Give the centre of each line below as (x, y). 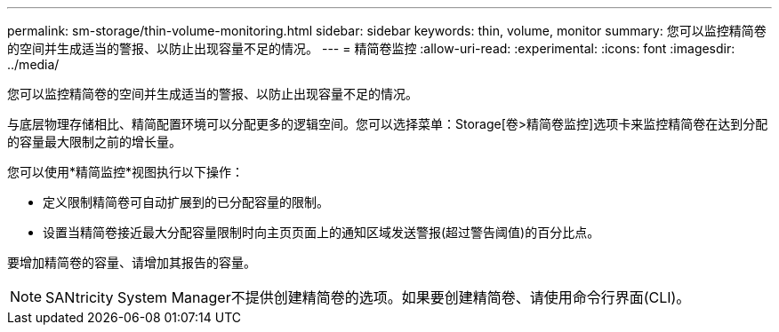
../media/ (33, 64)
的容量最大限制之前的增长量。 (94, 142)
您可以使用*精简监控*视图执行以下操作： (126, 172)
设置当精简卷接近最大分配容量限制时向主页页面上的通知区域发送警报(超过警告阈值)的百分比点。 (321, 232)
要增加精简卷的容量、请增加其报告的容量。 (132, 262)
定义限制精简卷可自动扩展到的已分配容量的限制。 (186, 202)
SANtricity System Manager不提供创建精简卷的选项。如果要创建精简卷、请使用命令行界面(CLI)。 (368, 297)
